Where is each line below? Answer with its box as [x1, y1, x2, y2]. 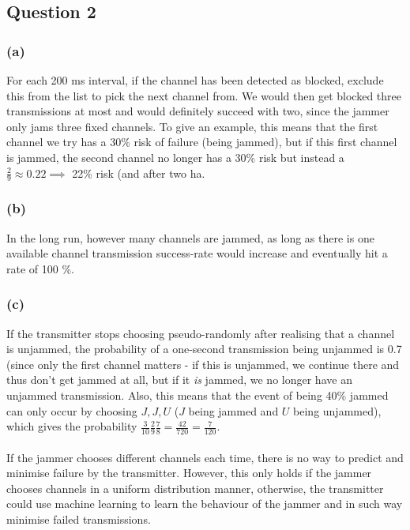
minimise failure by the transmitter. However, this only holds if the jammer [6, 464, 372, 481]
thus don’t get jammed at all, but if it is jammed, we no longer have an [6, 371, 352, 388]
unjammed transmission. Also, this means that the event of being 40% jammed [6, 386, 389, 403]
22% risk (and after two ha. [72, 164, 205, 181]
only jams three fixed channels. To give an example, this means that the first [6, 118, 378, 134]
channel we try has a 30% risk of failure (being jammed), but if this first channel [6, 133, 397, 150]
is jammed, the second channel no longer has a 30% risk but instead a [6, 148, 344, 165]
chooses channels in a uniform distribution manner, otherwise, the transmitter [6, 479, 384, 496]
